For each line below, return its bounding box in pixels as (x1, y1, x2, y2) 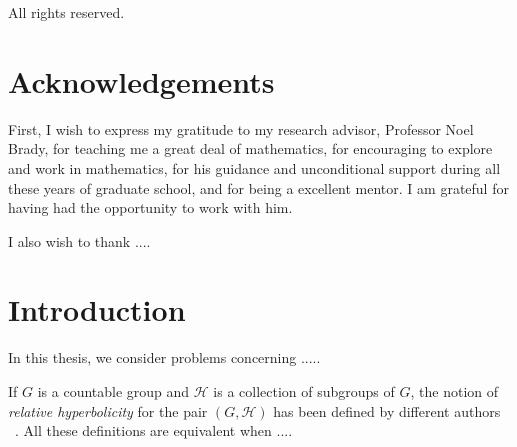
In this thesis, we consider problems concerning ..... (8, 347, 321, 368)
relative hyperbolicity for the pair (8, 400, 208, 421)
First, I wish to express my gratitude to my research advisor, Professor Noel (8, 118, 474, 139)
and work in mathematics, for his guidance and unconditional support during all (8, 157, 501, 178)
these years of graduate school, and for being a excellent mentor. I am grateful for (8, 177, 509, 198)
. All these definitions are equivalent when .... (15, 420, 293, 441)
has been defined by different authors (273, 400, 501, 421)
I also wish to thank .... (8, 230, 151, 251)
